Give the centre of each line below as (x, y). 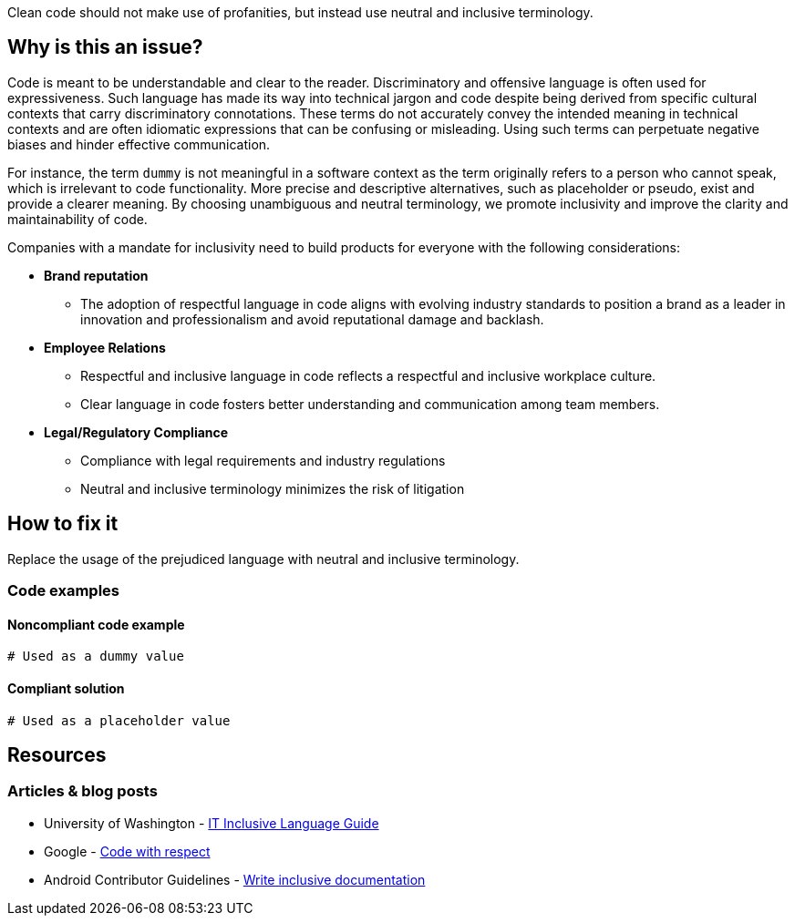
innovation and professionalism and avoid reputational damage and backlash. (312, 319)
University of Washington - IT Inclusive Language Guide (212, 823)
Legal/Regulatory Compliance (136, 432)
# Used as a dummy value (96, 656)
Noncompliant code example (96, 624)
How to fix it (63, 524)
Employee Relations (105, 347)
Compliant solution (66, 688)
